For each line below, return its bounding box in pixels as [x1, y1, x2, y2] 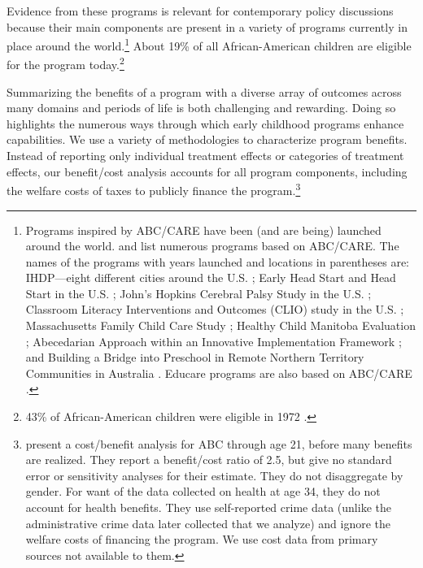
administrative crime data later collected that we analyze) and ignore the [25, 514, 391, 531]
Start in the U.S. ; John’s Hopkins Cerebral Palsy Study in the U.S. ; [25, 284, 372, 301]
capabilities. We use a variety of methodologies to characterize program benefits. [7, 131, 408, 148]
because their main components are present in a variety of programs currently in [7, 18, 408, 35]
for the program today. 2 [7, 54, 124, 73]
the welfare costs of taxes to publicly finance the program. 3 [7, 180, 301, 198]
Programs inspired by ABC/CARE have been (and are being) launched [25, 221, 382, 238]
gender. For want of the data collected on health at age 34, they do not [25, 483, 381, 500]
